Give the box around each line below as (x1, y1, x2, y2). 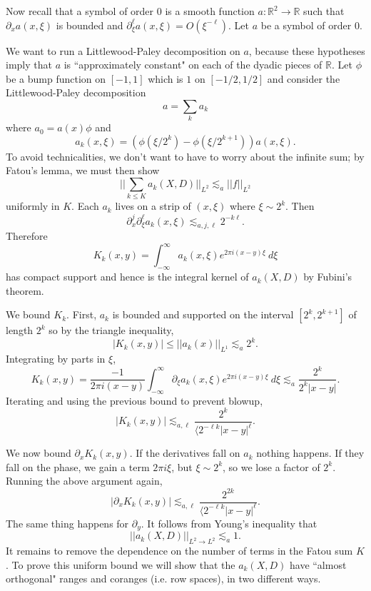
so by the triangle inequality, (49, 323, 174, 338)
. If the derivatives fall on (129, 445, 240, 460)
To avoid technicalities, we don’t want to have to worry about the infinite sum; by (6, 148, 365, 163)
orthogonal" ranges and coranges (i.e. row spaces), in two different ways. (6, 571, 321, 586)
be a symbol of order (260, 17, 352, 32)
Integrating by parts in (6, 351, 106, 366)
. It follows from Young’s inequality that (141, 515, 317, 530)
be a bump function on (6, 71, 106, 86)
